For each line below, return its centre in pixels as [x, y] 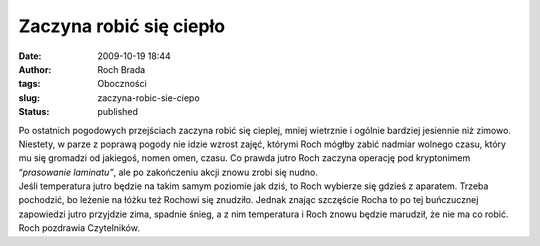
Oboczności [122, 84]
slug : [29, 97]
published [118, 112]
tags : [29, 84]
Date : [30, 56]
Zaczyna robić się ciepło [121, 26]
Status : [34, 112]
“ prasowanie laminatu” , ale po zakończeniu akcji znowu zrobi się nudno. [168, 172]
